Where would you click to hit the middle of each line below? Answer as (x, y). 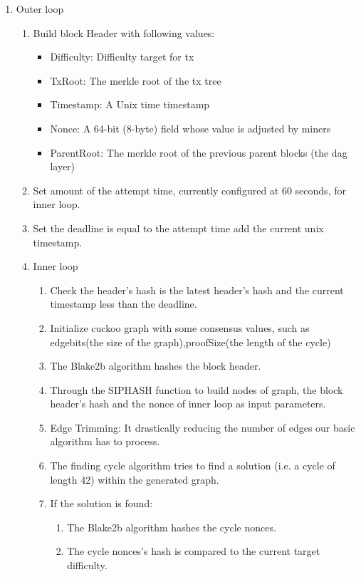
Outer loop (40, 9)
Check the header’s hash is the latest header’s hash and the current (197, 290)
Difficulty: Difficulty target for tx (122, 57)
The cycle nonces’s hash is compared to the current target (194, 551)
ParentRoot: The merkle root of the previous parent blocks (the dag (199, 152)
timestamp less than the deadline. (124, 304)
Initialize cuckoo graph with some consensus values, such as (180, 327)
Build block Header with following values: (124, 32)
